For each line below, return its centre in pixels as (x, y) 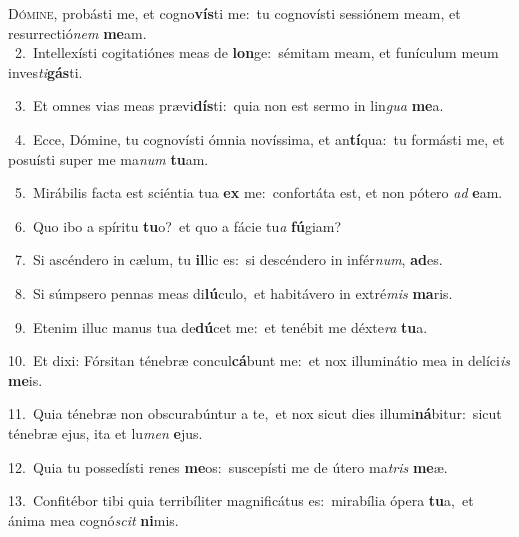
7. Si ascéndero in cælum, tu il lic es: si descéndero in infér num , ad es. (228, 259)
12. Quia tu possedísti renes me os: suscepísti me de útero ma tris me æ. (228, 466)
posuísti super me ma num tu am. (108, 158)
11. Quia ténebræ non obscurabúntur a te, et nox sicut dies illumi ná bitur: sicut (255, 413)
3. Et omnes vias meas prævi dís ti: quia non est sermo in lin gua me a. (229, 105)
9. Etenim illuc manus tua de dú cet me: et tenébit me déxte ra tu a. (221, 326)
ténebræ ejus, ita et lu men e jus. (105, 432)
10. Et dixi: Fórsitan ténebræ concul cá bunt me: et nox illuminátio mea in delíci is (259, 360)
